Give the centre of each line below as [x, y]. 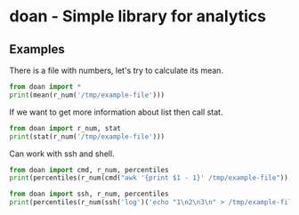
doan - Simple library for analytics [138, 16]
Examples [37, 49]
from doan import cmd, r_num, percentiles [89, 170]
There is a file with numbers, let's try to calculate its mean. [117, 70]
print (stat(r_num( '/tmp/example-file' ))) [87, 136]
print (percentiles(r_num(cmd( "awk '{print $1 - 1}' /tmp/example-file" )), [151, 178]
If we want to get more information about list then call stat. [116, 112]
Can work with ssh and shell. [62, 154]
